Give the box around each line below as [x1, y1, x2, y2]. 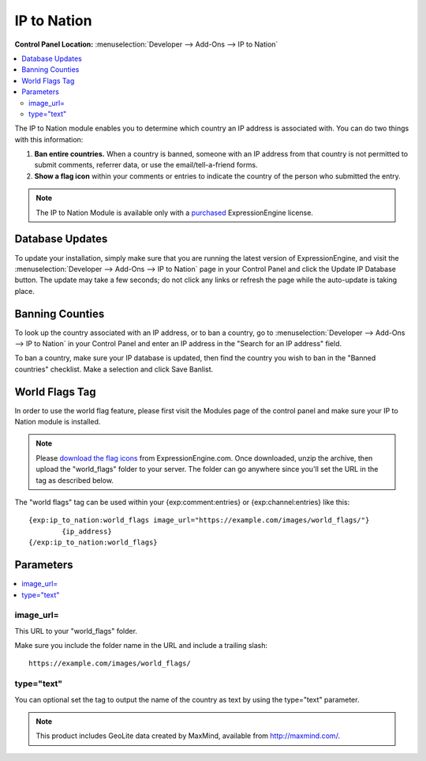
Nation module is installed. [14, 417, 101, 427]
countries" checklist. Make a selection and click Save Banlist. [14, 364, 214, 374]
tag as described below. [35, 475, 114, 485]
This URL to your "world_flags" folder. [14, 626, 138, 635]
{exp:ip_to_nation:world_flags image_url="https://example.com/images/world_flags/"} [28, 516, 370, 525]
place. [14, 286, 35, 296]
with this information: [14, 134, 84, 144]
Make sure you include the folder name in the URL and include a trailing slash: [14, 641, 268, 650]
